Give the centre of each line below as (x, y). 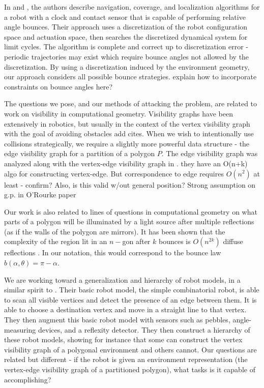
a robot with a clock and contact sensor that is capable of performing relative (125, 17)
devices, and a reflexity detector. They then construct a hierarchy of (144, 329)
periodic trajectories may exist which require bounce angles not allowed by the (127, 56)
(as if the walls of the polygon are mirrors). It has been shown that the (115, 231)
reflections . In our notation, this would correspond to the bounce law (113, 252)
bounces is (174, 241)
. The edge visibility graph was (210, 153)
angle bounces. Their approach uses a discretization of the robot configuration (126, 27)
